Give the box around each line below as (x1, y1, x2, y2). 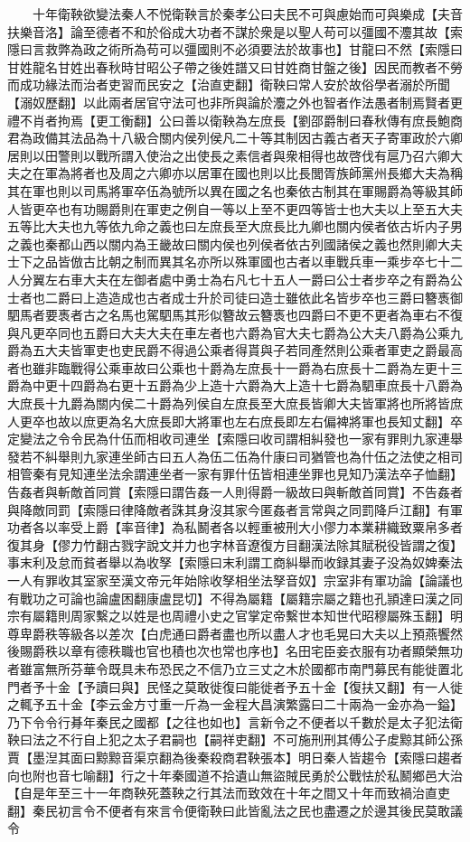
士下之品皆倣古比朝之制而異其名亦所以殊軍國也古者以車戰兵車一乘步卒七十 (7, 252, 450, 271)
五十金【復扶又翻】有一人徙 (297, 677, 463, 696)
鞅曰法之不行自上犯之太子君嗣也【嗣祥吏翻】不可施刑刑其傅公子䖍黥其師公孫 (7, 730, 463, 749)
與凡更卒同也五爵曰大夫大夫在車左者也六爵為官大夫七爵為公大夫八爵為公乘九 (7, 323, 463, 341)
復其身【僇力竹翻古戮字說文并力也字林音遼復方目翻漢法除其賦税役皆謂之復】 (7, 535, 463, 554)
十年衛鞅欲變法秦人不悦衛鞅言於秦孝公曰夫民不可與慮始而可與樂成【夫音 (32, 5, 463, 23)
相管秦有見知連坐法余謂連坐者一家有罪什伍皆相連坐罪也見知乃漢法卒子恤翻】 (7, 464, 463, 483)
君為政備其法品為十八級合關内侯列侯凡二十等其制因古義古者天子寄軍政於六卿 (7, 128, 463, 147)
